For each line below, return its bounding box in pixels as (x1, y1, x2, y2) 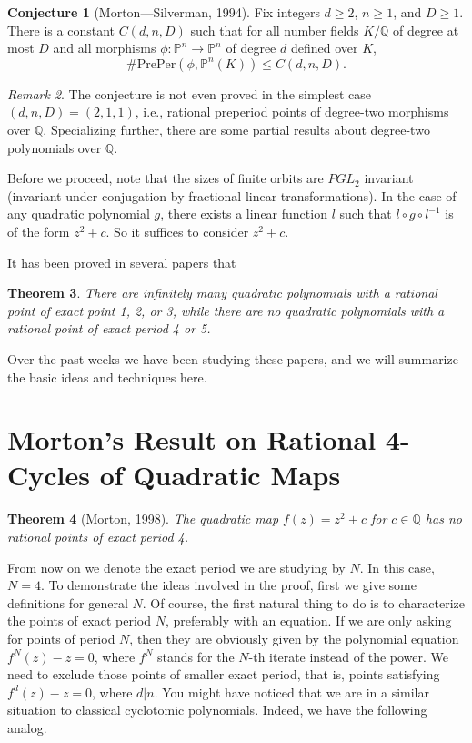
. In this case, (359, 557, 435, 576)
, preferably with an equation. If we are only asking (165, 611, 452, 630)
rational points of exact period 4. (7, 527, 189, 545)
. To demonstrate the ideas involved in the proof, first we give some (40, 575, 417, 595)
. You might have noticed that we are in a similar (154, 682, 429, 701)
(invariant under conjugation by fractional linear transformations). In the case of (7, 186, 457, 205)
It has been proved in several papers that (7, 252, 236, 271)
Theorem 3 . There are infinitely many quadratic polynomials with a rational (7, 283, 437, 302)
